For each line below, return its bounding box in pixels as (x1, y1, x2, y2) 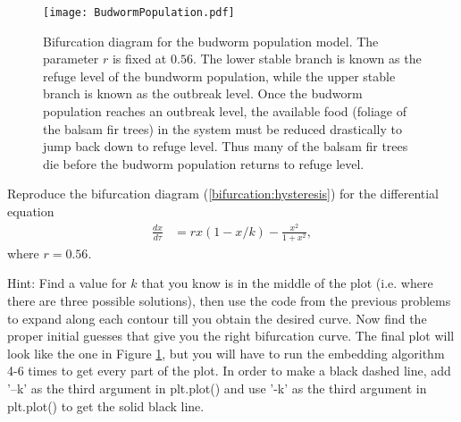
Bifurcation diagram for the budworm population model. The (43, 31, 379, 50)
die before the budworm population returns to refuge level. (43, 154, 365, 173)
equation (7, 202, 54, 220)
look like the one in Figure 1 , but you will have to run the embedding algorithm (7, 343, 445, 362)
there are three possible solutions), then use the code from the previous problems (7, 291, 451, 310)
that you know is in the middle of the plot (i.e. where (141, 274, 433, 292)
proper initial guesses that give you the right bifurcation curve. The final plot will (7, 326, 455, 345)
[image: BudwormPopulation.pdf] (43, 6, 235, 19)
